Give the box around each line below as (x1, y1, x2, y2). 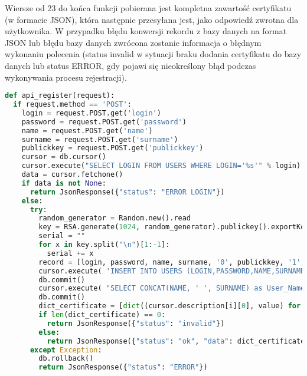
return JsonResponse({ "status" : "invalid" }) (47, 319, 225, 328)
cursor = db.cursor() (21, 153, 106, 161)
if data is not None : (21, 179, 106, 187)
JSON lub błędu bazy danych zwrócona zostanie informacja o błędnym (5, 36, 262, 48)
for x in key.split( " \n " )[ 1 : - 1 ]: (38, 240, 170, 249)
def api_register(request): (5, 91, 115, 100)
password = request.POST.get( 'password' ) (21, 117, 187, 126)
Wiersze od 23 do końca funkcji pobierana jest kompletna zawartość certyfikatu (5, 2, 292, 14)
